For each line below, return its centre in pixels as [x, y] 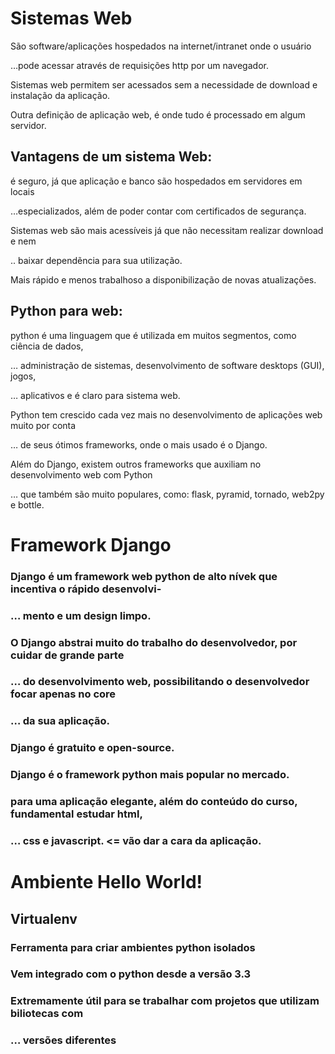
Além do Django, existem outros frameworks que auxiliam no [136, 464]
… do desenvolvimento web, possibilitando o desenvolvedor [160, 682]
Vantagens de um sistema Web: [111, 157]
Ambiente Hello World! [106, 882]
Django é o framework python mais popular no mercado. [150, 775]
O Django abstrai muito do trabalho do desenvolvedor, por [154, 642]
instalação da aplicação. [60, 95]
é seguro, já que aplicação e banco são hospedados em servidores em [156, 181]
